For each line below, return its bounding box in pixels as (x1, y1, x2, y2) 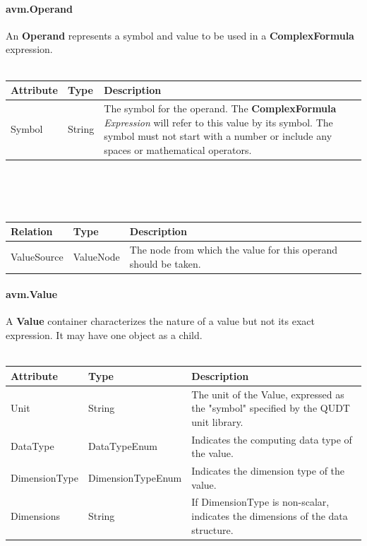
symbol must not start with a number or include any (104, 129, 332, 143)
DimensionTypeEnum (88, 470, 182, 485)
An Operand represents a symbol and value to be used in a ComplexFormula (6, 28, 354, 42)
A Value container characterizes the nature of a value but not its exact (6, 314, 315, 328)
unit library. (191, 414, 243, 429)
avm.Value (6, 287, 58, 302)
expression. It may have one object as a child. (6, 328, 203, 342)
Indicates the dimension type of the (191, 463, 345, 477)
